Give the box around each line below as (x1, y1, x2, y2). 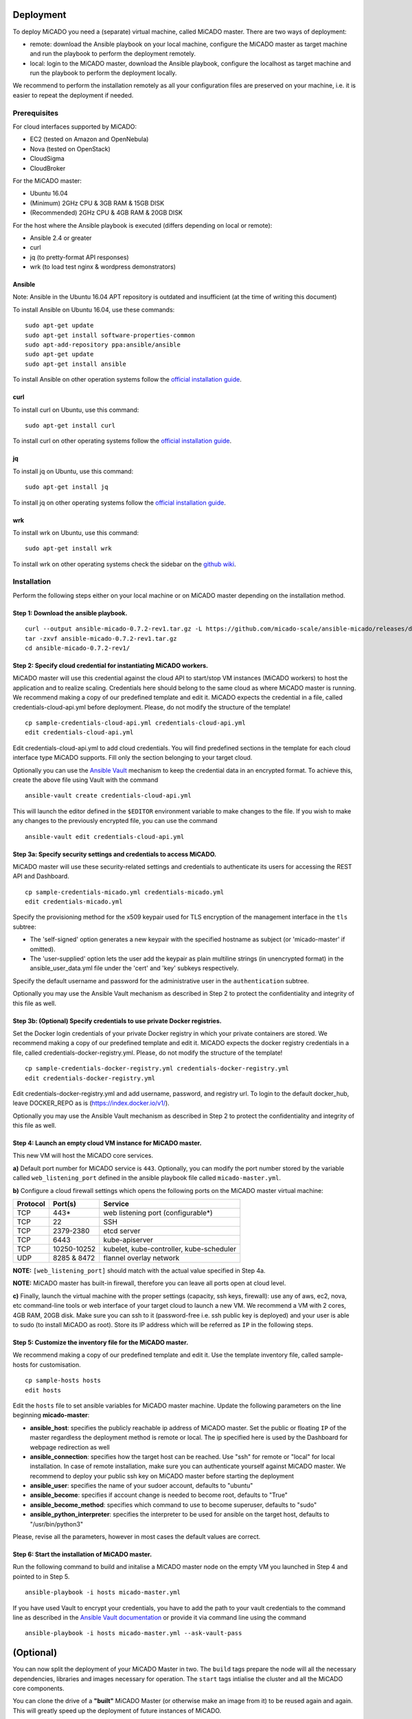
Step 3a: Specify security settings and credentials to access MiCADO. (12, 850, 216, 858)
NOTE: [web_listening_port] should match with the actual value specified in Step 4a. (12, 1267, 266, 1275)
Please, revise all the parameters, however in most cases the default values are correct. (12, 1533, 261, 1541)
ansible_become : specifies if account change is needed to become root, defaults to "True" (30, 1491, 288, 1499)
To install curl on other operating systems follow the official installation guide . (12, 437, 232, 445)
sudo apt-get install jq (25, 483, 108, 491)
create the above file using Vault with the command (12, 776, 159, 784)
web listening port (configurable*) (103, 1208, 213, 1218)
